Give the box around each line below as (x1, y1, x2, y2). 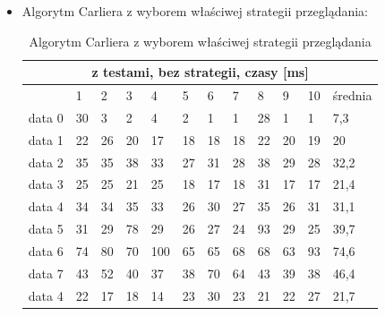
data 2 (28, 152, 64, 171)
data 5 (28, 219, 64, 238)
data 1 (28, 130, 64, 149)
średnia (332, 86, 372, 105)
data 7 (28, 263, 64, 282)
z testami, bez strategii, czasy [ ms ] (91, 63, 309, 81)
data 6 (28, 241, 64, 260)
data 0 (28, 107, 64, 126)
